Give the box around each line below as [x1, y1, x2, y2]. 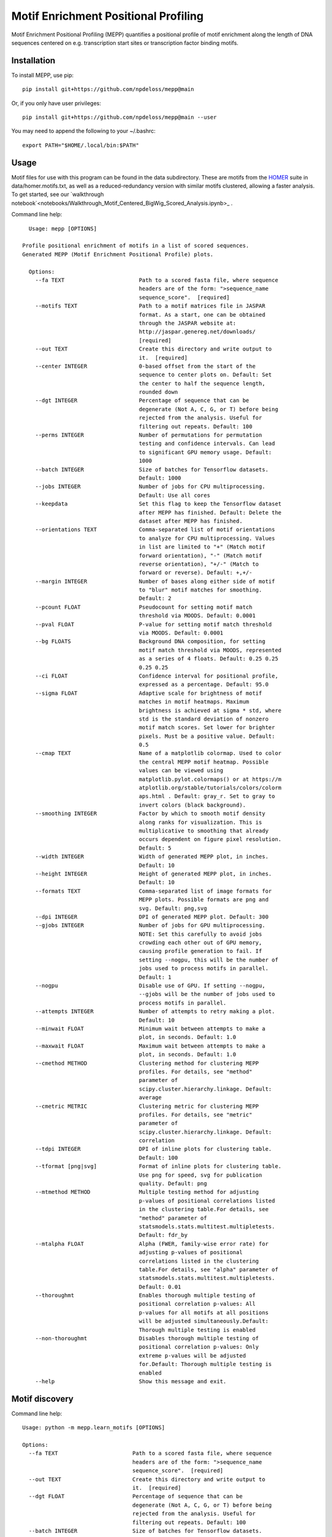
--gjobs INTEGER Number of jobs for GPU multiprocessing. [34, 922, 266, 929]
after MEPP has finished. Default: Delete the [138, 509, 282, 516]
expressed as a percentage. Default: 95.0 [138, 681, 269, 688]
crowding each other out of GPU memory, [138, 939, 263, 946]
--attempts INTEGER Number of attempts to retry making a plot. [34, 1008, 275, 1015]
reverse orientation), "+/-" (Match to [138, 560, 259, 567]
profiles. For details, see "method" [138, 1068, 253, 1075]
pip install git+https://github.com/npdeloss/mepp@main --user [22, 114, 217, 121]
